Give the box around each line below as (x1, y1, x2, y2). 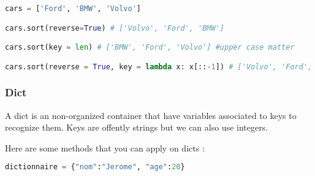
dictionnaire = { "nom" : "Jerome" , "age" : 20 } (5, 163, 185, 172)
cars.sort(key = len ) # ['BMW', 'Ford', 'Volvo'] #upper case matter (5, 43, 295, 52)
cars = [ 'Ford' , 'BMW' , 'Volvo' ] (5, 4, 141, 13)
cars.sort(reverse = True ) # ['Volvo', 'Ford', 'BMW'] (5, 23, 224, 33)
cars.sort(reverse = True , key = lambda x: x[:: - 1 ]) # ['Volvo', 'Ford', (5, 62, 313, 71)
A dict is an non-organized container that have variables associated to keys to (5, 109, 297, 121)
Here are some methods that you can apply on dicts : (5, 141, 205, 154)
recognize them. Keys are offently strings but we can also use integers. (5, 121, 268, 134)
